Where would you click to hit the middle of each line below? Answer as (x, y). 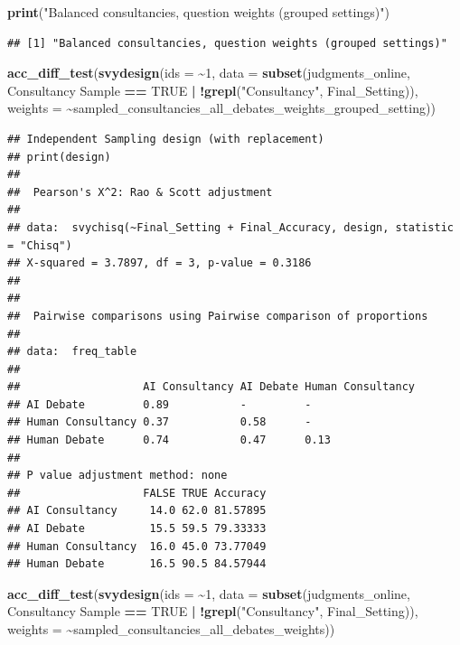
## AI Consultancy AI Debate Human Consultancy (211, 387)
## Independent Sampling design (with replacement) (166, 139)
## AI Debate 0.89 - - (160, 404)
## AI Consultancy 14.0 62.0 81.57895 (137, 511)
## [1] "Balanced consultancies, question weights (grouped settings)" (227, 43)
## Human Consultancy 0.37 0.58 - (160, 422)
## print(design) (59, 157)
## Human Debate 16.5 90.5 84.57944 (137, 564)
